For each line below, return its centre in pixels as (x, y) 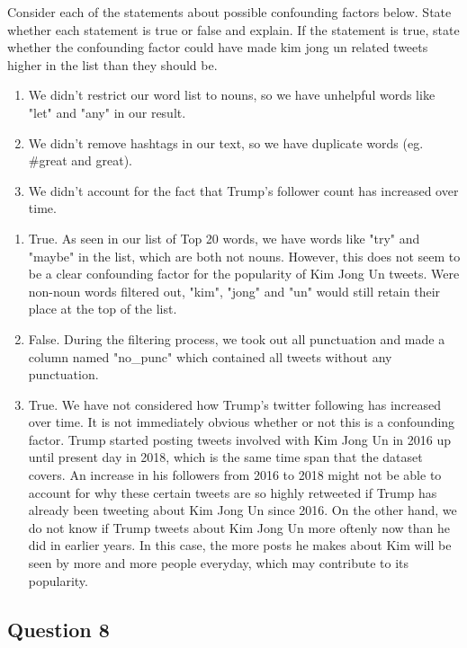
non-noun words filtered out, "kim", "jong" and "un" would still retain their (234, 291)
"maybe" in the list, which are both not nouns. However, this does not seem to (244, 256)
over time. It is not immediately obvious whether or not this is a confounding (242, 422)
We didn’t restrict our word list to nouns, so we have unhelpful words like (232, 95)
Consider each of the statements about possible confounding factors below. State (229, 12)
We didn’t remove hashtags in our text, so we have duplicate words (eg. (226, 142)
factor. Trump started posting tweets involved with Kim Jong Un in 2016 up (239, 439)
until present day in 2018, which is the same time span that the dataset (225, 457)
